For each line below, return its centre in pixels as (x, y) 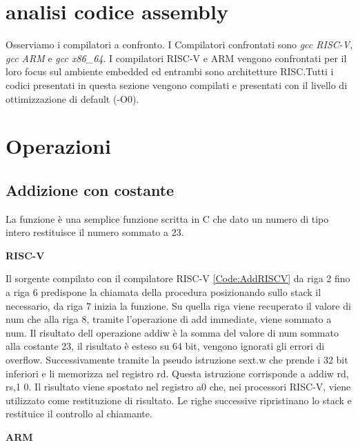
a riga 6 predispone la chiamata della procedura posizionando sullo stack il (163, 292)
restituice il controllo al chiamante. (79, 414)
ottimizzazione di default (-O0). (72, 98)
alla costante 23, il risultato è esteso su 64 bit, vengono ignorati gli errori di (165, 346)
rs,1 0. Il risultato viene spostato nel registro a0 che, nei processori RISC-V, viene (178, 387)
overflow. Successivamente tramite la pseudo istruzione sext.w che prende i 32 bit (177, 360)
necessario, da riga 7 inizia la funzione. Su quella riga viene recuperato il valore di (178, 305)
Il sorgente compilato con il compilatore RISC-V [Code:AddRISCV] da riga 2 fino (178, 278)
